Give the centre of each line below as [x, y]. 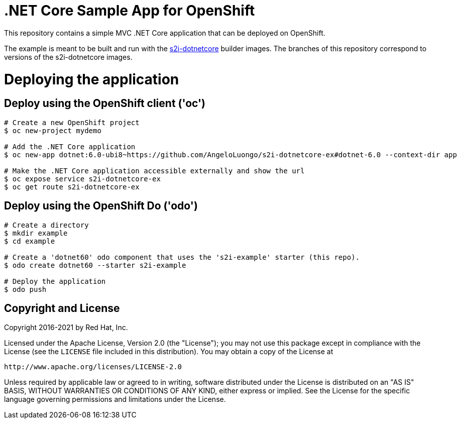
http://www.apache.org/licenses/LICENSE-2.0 [93, 367]
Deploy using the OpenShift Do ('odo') [101, 206]
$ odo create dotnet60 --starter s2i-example [95, 265]
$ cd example [30, 241]
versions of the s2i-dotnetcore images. [68, 57]
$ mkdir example [36, 233]
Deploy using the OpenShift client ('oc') [105, 103]
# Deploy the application [55, 281]
